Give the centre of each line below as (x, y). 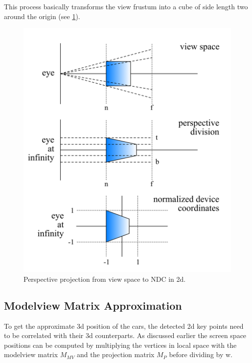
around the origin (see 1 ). (42, 16)
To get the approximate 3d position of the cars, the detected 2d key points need (124, 326)
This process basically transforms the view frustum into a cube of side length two (126, 6)
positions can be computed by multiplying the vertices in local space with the (120, 345)
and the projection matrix (116, 354)
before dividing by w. (201, 354)
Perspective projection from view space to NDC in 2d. (105, 279)
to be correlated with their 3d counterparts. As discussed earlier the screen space (125, 335)
